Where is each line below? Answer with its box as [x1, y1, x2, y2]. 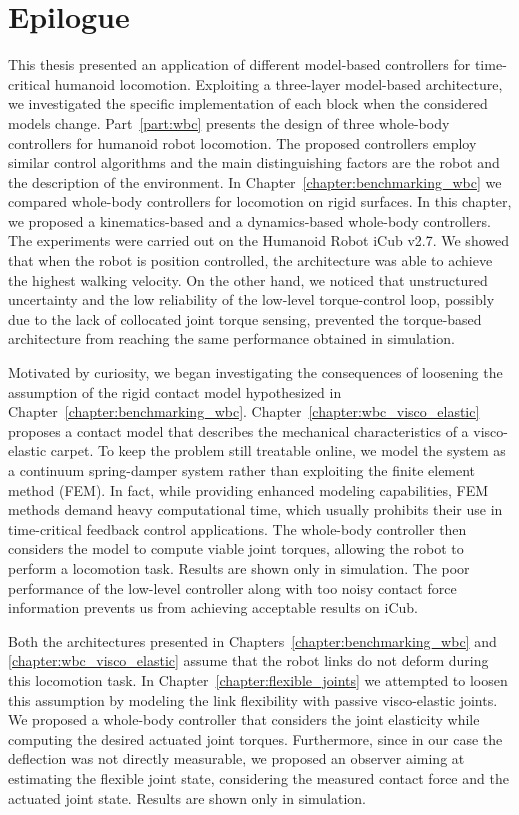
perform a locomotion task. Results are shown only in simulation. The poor [8, 557, 470, 578]
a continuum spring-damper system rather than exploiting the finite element [8, 460, 476, 480]
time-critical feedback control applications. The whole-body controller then [8, 518, 467, 539]
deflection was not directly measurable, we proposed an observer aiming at [8, 748, 465, 769]
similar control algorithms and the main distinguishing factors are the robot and [8, 152, 500, 173]
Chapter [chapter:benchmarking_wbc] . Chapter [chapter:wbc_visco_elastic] [8, 401, 480, 422]
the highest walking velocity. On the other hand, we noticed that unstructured [8, 269, 488, 290]
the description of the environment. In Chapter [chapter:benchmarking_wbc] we [8, 171, 502, 192]
